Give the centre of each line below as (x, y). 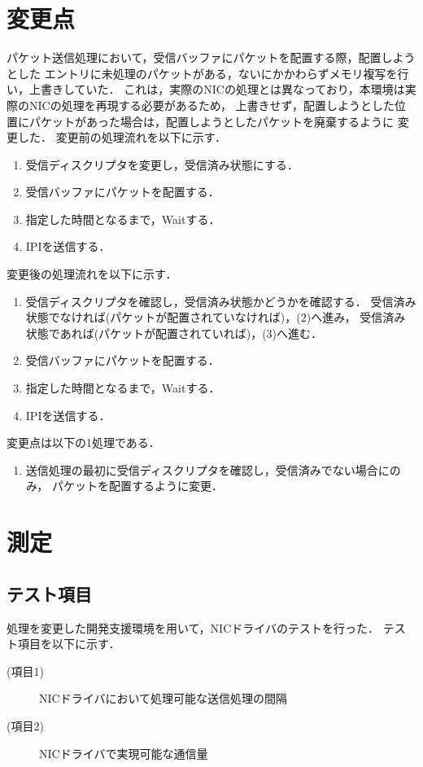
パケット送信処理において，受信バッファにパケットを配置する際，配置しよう (211, 57)
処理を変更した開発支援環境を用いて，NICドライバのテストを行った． (193, 627)
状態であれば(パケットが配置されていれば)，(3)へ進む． (174, 333)
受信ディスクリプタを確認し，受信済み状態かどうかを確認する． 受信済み (221, 301)
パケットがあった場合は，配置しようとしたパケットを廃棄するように (211, 121)
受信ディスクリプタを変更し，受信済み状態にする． (162, 164)
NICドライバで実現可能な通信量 (124, 753)
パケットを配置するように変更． (137, 486)
